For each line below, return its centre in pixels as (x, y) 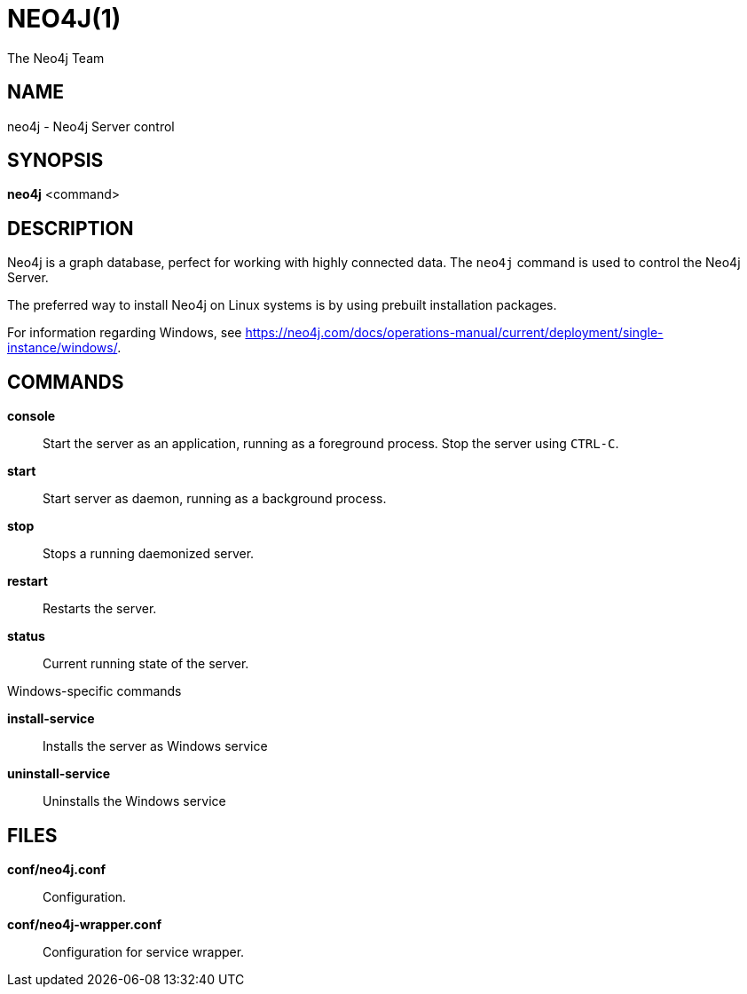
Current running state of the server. (146, 664)
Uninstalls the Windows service (134, 801)
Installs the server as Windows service (155, 746)
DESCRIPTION (71, 228)
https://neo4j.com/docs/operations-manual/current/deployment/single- (454, 333)
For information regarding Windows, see (125, 333)
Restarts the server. (100, 609)
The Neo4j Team (56, 58)
